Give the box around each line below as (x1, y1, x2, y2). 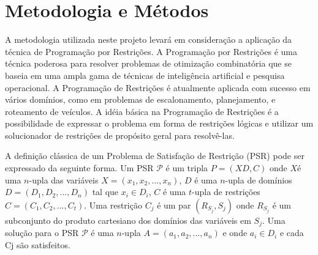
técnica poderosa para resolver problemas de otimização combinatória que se (5, 57, 292, 70)
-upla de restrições (192, 185, 260, 198)
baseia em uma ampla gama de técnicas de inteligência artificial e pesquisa (5, 68, 285, 81)
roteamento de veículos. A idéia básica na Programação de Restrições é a (5, 105, 279, 117)
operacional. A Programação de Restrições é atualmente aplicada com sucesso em (5, 81, 311, 94)
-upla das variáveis (29, 173, 99, 186)
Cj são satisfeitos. (5, 238, 70, 251)
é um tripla (165, 161, 208, 174)
